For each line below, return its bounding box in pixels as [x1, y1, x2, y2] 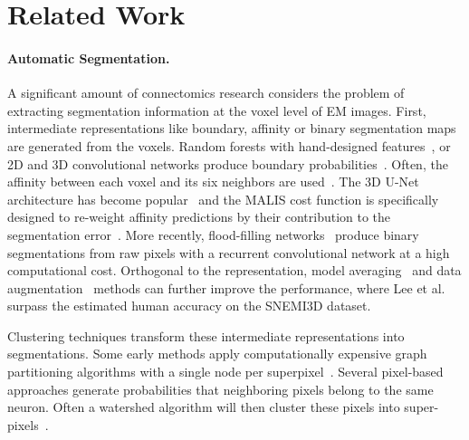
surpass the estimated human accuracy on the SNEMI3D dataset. [7, 296, 371, 315]
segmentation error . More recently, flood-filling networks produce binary [7, 225, 419, 244]
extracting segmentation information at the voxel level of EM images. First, [7, 100, 426, 120]
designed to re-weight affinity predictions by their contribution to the [7, 207, 391, 226]
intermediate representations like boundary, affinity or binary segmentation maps [7, 119, 456, 138]
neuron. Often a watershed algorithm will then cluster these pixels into [7, 397, 400, 416]
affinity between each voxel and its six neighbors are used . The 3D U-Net [7, 172, 419, 191]
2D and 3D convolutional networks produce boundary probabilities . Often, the [7, 154, 448, 173]
